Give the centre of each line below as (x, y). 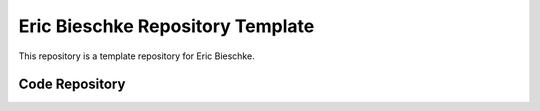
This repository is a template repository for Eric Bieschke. (136, 56)
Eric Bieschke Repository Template (166, 26)
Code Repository (72, 84)
